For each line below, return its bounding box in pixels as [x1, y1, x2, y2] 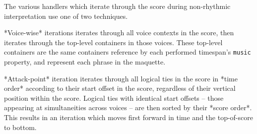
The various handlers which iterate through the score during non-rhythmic [4, 1, 231, 11]
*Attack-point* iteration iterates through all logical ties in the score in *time [4, 73, 238, 83]
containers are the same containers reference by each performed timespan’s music [4, 47, 251, 57]
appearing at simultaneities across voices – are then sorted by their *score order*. [4, 102, 252, 113]
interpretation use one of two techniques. [4, 10, 128, 21]
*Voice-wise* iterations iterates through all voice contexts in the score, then [4, 27, 234, 38]
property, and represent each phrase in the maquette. [4, 57, 166, 67]
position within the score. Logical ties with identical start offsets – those [4, 92, 224, 103]
